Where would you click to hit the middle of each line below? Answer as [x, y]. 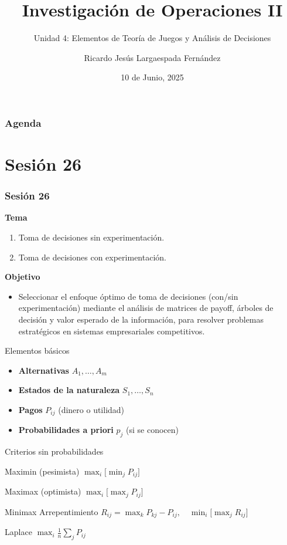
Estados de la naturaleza [69, 390]
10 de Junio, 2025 [152, 77]
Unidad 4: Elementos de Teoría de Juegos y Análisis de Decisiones [152, 38]
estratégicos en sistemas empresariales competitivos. [112, 331]
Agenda [23, 122]
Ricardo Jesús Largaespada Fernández [152, 57]
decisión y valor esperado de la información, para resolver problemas [141, 319]
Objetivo [23, 277]
